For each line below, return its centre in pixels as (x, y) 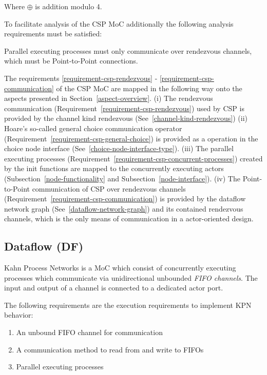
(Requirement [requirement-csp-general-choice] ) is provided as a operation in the (131, 138)
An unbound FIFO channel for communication (89, 332)
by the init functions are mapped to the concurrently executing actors (114, 168)
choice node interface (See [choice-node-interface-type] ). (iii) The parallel (119, 148)
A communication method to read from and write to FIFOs (110, 349)
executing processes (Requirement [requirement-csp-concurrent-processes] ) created (133, 158)
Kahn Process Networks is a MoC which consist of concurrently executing (120, 268)
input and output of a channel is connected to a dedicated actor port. (114, 288)
